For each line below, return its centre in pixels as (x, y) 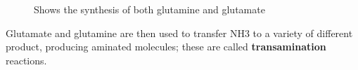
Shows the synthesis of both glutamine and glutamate (149, 9)
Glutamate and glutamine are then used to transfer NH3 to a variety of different (179, 33)
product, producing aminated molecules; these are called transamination (166, 47)
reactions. (26, 60)
